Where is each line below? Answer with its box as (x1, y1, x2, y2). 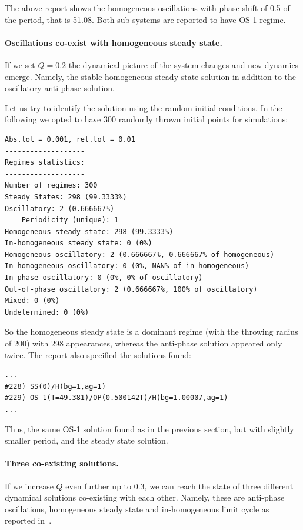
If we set (5, 58, 35, 71)
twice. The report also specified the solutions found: (5, 348, 191, 361)
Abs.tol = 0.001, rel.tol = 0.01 (5, 135, 135, 144)
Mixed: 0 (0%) (5, 296, 60, 305)
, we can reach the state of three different (144, 479, 294, 492)
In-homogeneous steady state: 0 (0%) (5, 239, 152, 248)
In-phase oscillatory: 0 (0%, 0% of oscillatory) (5, 274, 203, 282)
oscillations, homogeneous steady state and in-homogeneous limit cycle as (5, 502, 269, 515)
